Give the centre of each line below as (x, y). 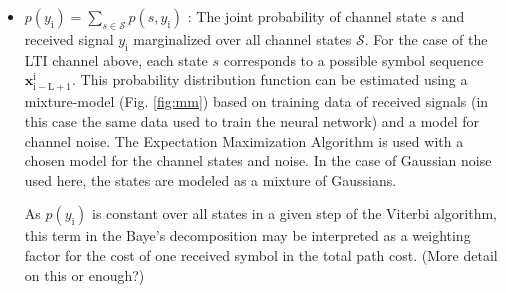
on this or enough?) (84, 274)
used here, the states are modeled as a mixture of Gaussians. (210, 179)
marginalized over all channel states (242, 38)
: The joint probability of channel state (306, 16)
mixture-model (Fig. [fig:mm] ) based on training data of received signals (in (256, 101)
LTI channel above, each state (116, 59)
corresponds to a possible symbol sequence (353, 59)
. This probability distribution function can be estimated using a (269, 79)
